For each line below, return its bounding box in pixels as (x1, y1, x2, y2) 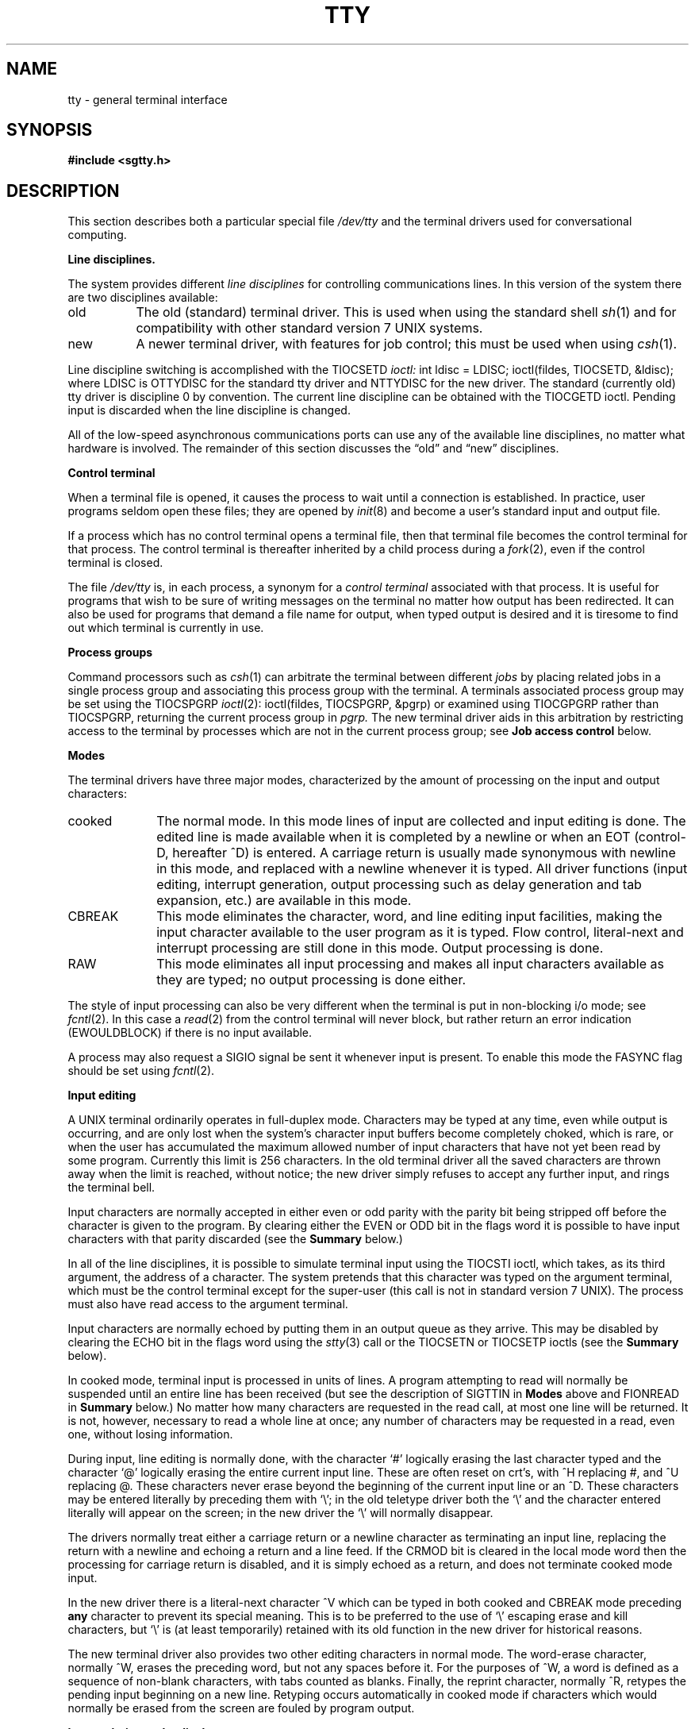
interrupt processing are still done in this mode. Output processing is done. (156, 940, 604, 957)
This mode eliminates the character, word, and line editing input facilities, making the (156, 908, 662, 925)
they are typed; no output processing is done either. (156, 972, 467, 988)
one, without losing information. (67, 1427, 233, 1442)
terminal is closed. (67, 556, 163, 570)
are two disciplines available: (67, 291, 218, 305)
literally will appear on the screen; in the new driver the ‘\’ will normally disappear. (67, 1506, 493, 1520)
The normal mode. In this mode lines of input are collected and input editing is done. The (156, 813, 686, 830)
